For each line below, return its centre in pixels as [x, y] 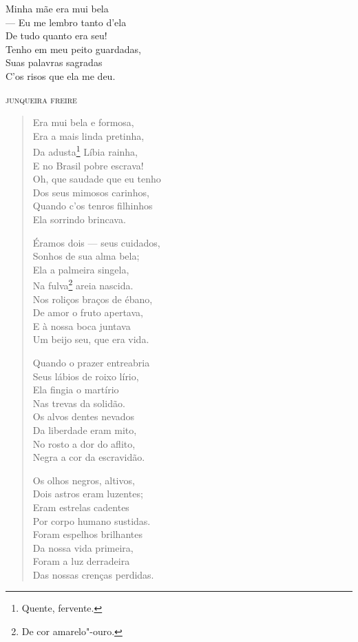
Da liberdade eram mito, [85, 429]
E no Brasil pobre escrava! [88, 165]
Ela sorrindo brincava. [79, 219]
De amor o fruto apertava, [88, 312]
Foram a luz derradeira [81, 561]
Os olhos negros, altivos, [84, 480]
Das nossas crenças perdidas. [93, 574]
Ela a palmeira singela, [81, 269]
